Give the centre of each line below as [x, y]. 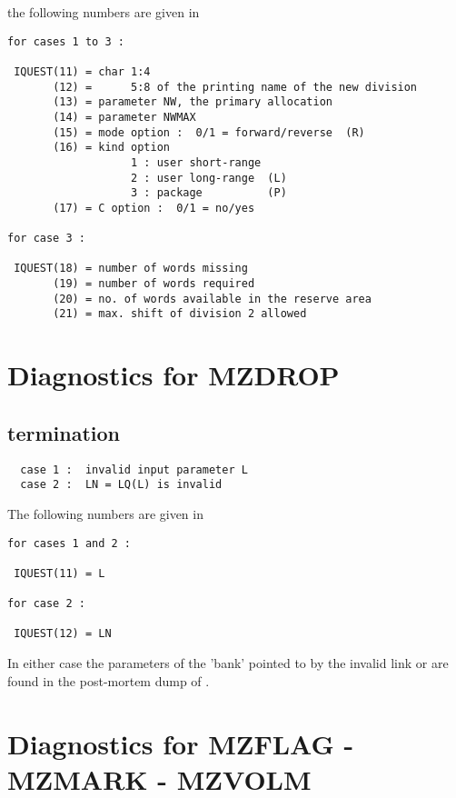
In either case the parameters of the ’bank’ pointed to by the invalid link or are [228, 663]
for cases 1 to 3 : [66, 41]
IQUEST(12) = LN [63, 634]
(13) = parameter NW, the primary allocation [193, 102]
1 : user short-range [196, 162]
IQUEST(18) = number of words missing [131, 269]
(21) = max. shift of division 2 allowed [180, 314]
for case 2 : [46, 604]
